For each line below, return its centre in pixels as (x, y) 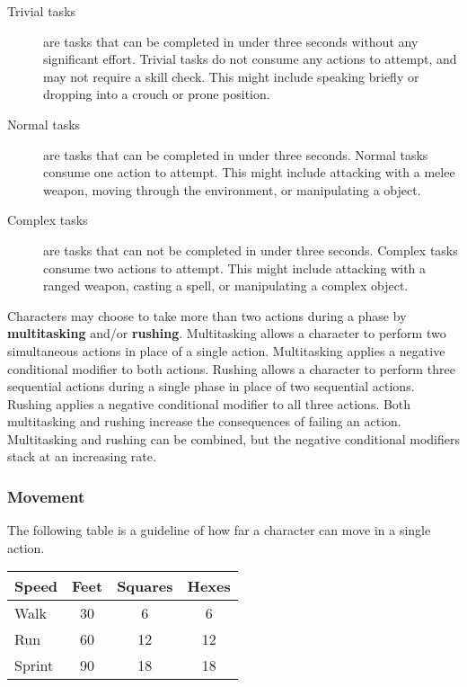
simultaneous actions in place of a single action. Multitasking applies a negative (226, 350)
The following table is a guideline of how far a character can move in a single (219, 530)
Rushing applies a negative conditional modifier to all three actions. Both (209, 403)
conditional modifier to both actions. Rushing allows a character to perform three (231, 368)
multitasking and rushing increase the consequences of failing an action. (204, 421)
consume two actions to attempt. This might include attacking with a (235, 268)
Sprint (34, 665)
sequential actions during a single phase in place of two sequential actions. (211, 386)
